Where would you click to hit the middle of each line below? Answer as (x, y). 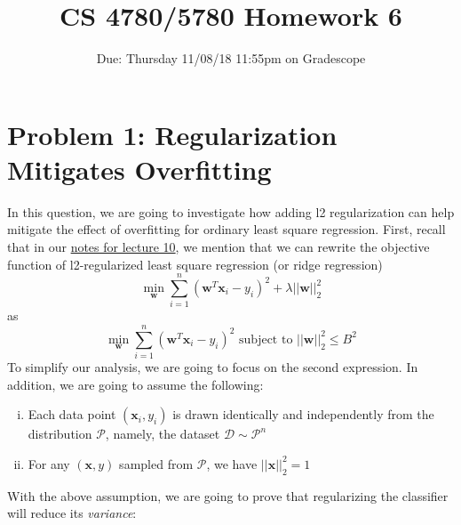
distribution (60, 434)
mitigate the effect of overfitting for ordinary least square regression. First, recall (227, 229)
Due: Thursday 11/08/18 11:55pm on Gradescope (231, 58)
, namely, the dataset (163, 434)
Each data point (72, 414)
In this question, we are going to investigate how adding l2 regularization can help (231, 211)
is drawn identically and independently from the (303, 414)
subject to (266, 339)
